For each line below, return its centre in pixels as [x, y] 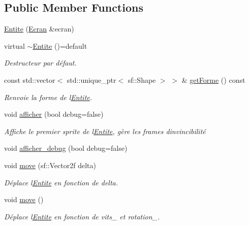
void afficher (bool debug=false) [54, 114]
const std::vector [30, 79]
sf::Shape [142, 79]
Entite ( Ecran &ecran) [39, 29]
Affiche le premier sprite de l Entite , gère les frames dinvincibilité [105, 131]
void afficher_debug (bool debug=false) [66, 148]
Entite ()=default [60, 45]
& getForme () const [213, 79]
